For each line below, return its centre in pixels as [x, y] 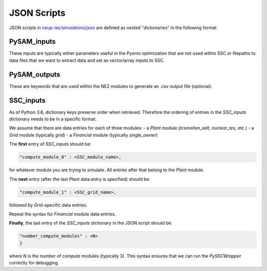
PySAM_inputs [33, 42]
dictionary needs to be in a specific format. [53, 119]
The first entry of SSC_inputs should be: [50, 144]
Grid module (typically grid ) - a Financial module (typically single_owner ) [83, 135]
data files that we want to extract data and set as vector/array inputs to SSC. [87, 60]
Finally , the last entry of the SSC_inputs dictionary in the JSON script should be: [91, 223]
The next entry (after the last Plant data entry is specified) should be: [80, 179]
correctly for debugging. [34, 263]
